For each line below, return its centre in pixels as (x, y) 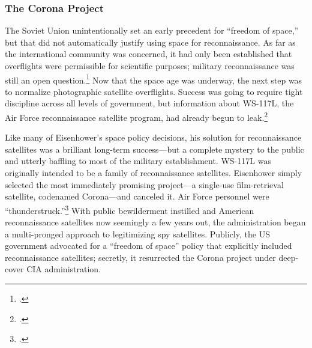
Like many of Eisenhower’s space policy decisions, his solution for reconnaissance (153, 137)
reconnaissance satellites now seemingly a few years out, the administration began (155, 222)
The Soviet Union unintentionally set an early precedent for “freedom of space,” (152, 30)
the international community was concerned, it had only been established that (148, 54)
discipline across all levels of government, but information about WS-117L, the (149, 103)
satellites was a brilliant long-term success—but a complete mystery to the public (154, 149)
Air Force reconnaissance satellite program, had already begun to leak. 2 (136, 116)
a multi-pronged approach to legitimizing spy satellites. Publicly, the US (137, 234)
